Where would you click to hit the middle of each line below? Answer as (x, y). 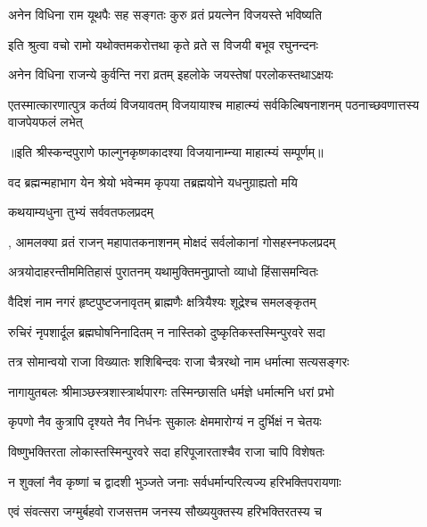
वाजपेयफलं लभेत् (45, 122)
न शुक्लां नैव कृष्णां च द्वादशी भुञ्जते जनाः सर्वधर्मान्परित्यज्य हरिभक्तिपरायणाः (175, 481)
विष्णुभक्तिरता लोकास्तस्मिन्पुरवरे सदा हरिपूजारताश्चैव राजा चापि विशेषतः (166, 451)
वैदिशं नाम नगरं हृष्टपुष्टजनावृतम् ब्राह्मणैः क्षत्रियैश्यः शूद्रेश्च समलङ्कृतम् (162, 301)
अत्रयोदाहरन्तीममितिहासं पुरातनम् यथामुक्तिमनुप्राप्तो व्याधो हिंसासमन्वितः (163, 272)
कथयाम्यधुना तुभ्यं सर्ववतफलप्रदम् (81, 212)
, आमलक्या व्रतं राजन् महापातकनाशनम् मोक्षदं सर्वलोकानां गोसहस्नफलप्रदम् (172, 241)
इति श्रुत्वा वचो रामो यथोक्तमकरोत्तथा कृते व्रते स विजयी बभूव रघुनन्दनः (163, 44)
